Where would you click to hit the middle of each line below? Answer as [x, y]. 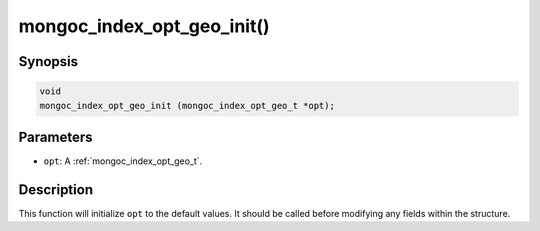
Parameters [55, 136]
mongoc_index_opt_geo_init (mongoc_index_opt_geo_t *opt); [187, 105]
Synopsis [48, 61]
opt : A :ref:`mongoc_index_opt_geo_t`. [123, 161]
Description [56, 189]
